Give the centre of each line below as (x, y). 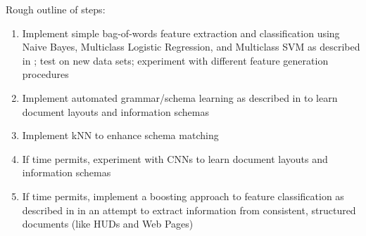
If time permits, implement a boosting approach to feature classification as (183, 196)
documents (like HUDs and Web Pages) (108, 224)
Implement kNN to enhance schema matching (120, 135)
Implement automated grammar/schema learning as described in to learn (180, 97)
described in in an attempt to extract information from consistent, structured (189, 210)
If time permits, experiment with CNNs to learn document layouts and (175, 158)
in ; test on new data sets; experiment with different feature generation (175, 60)
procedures (45, 74)
